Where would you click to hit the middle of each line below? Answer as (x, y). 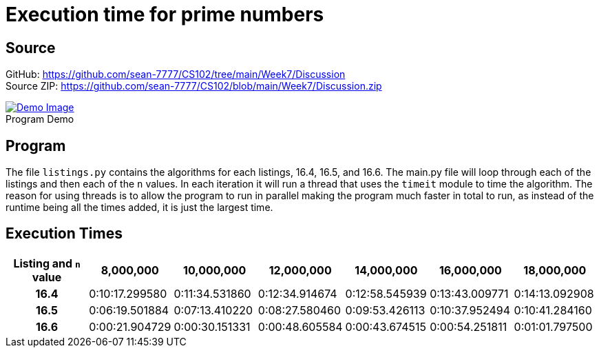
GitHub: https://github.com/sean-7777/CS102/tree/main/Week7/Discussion (176, 74)
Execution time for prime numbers (165, 14)
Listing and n (47, 263)
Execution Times (64, 234)
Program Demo (40, 119)
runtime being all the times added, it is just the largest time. (139, 208)
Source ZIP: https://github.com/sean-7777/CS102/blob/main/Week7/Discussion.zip (194, 86)
